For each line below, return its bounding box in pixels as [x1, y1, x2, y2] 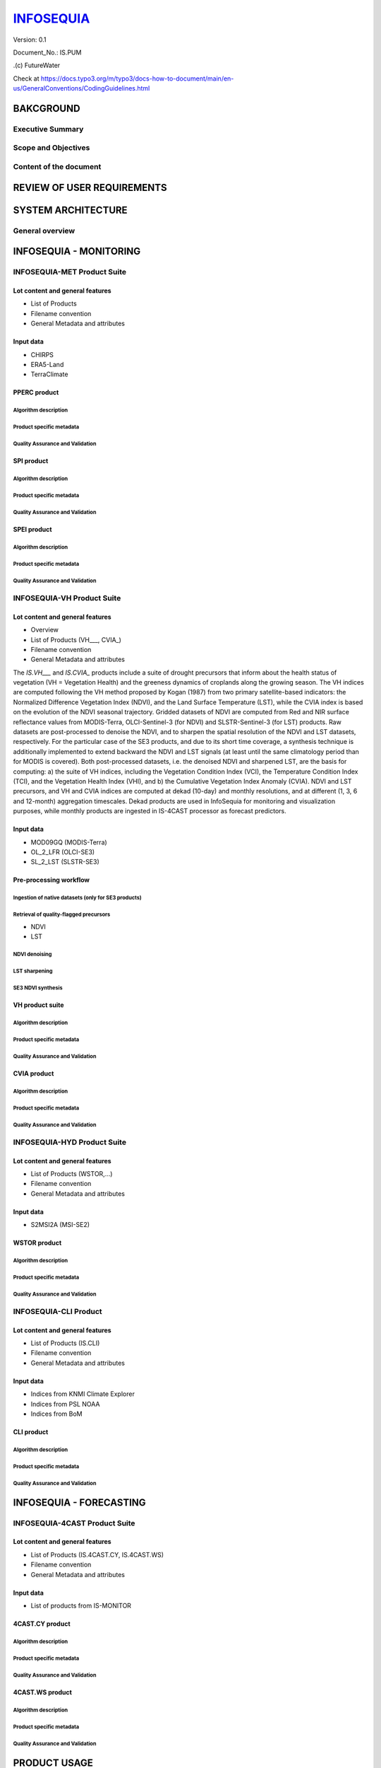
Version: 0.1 [13, 35, 47, 44]
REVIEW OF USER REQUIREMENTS [13, 181, 167, 194]
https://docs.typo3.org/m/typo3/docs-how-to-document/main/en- [40, 74, 234, 83]
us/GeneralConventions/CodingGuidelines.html [13, 84, 150, 93]
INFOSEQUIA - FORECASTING [13, 1496, 146, 1508]
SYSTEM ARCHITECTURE [13, 204, 128, 216]
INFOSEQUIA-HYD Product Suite [13, 1137, 127, 1147]
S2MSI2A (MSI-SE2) [30, 1221, 90, 1229]
